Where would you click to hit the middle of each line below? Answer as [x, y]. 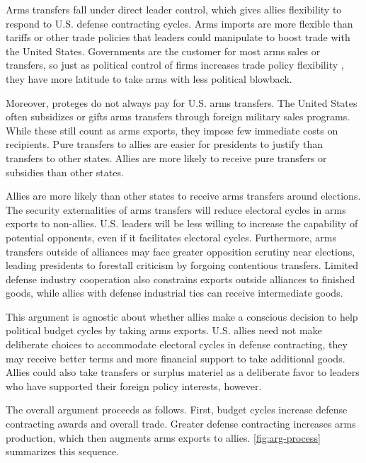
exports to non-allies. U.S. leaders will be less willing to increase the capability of [182, 223]
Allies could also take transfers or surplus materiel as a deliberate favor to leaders [183, 372]
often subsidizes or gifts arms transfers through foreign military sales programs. [178, 116]
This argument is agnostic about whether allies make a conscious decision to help [182, 316]
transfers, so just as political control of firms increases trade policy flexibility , [175, 65]
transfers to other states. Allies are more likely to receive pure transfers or [166, 158]
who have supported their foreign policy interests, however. [134, 385]
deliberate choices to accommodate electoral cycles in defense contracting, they [177, 344]
